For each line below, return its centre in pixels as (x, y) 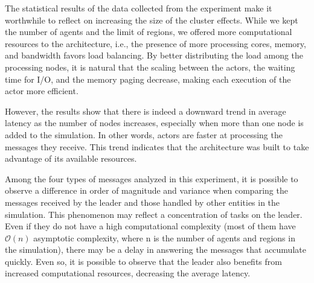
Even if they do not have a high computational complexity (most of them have (150, 226)
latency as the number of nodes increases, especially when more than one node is (154, 123)
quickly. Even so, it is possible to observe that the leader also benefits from (143, 261)
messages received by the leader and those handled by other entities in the (143, 202)
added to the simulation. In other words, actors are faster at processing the (144, 134)
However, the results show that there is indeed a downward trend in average (146, 111)
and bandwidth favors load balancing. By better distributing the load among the (154, 55)
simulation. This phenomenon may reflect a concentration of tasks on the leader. (154, 214)
